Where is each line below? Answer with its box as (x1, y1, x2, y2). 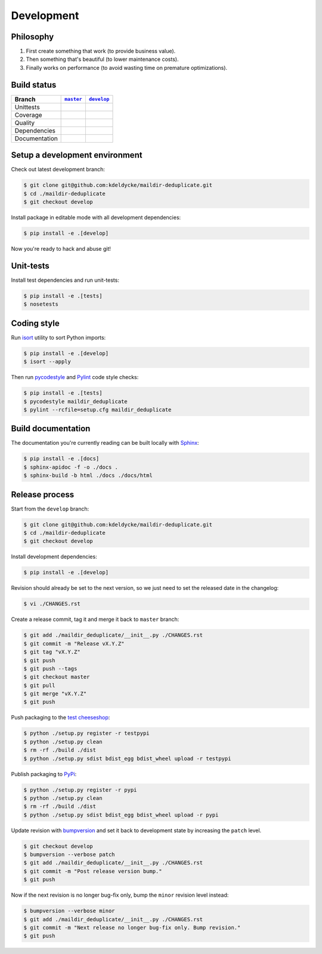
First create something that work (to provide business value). (26, 48, 176, 55)
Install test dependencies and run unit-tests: (11, 276, 119, 284)
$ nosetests (23, 301, 59, 307)
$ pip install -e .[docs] (23, 456, 100, 462)
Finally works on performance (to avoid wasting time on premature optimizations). (26, 64, 228, 71)
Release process (11, 490, 75, 500)
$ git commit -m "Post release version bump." (23, 867, 162, 875)
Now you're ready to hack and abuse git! (11, 245, 112, 252)
